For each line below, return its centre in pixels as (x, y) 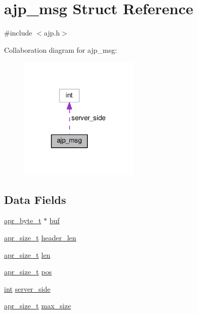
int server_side (27, 288)
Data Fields (35, 199)
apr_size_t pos (28, 272)
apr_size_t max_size (38, 306)
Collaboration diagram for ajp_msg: (61, 49)
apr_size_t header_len (40, 238)
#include (18, 33)
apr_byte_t (23, 220)
